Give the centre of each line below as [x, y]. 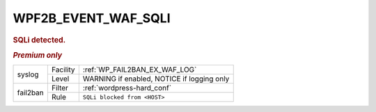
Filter [60, 88]
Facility [63, 70]
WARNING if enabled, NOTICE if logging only [156, 79]
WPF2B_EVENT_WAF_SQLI [92, 18]
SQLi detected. [39, 40]
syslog [28, 74]
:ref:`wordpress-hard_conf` [127, 88]
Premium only [38, 55]
